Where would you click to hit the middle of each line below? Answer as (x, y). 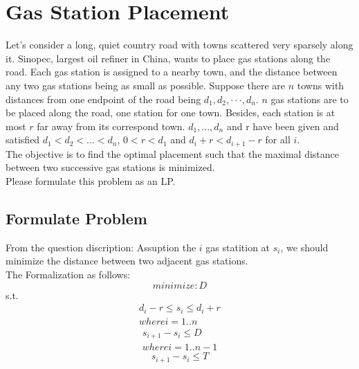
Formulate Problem (76, 218)
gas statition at (238, 247)
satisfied (23, 139)
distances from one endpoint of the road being (103, 99)
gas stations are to (310, 99)
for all (278, 139)
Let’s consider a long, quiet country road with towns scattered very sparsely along (179, 45)
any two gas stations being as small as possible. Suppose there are (146, 85)
